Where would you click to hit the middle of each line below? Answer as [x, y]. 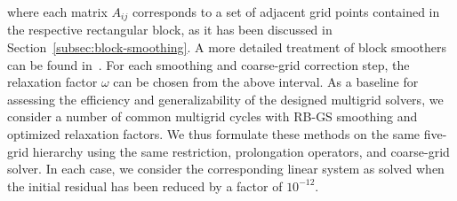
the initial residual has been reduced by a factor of [145, 186]
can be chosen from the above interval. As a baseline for [266, 82]
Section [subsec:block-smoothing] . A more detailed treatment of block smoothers [227, 47]
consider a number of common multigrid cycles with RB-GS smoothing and [212, 116]
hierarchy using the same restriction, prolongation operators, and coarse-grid [241, 151]
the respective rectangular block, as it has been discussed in [170, 30]
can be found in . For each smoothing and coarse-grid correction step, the [208, 64]
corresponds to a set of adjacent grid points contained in [286, 12]
